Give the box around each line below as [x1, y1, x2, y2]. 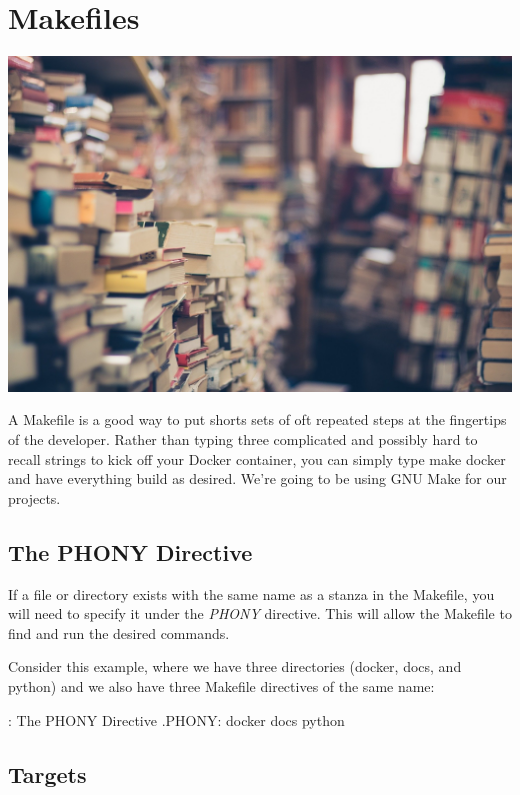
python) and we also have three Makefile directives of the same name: [8, 675, 435, 696]
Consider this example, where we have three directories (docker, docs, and [8, 656, 462, 677]
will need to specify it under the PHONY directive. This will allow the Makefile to [8, 603, 512, 624]
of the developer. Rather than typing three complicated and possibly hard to [8, 428, 478, 449]
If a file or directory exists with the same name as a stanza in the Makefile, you [8, 583, 495, 604]
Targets [8, 758, 87, 789]
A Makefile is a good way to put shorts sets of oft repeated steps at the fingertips [8, 409, 507, 430]
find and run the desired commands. [8, 622, 230, 643]
